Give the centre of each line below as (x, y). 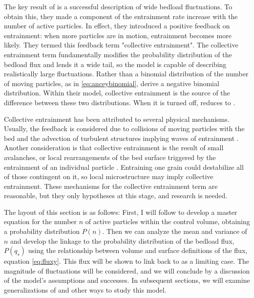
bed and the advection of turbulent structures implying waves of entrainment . (121, 138)
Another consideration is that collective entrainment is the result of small (114, 148)
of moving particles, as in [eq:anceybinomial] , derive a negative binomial (112, 83)
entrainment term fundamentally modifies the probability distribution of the (118, 54)
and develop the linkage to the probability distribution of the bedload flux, (122, 241)
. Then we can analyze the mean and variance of (175, 231)
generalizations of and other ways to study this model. (85, 290)
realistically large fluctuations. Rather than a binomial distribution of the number (126, 74)
